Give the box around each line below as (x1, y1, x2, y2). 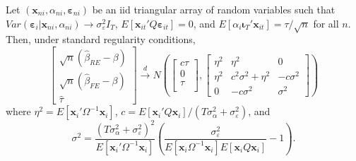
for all (313, 16, 339, 30)
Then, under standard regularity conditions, (6, 32, 196, 47)
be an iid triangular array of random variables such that (92, 2, 336, 16)
